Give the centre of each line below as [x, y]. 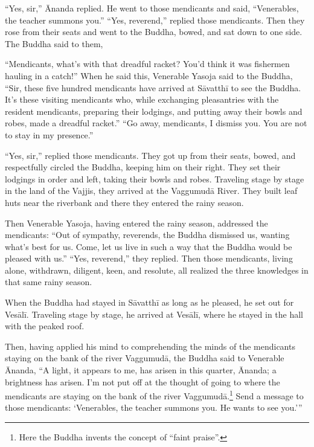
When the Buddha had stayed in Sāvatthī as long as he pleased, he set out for [149, 302]
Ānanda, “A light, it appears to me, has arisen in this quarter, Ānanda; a [141, 370]
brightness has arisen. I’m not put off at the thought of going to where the [143, 381]
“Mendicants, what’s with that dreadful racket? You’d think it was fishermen [147, 64]
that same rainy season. [49, 282]
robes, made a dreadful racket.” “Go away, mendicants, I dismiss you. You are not [156, 123]
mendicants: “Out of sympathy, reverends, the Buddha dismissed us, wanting [147, 235]
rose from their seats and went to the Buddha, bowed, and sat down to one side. [154, 32]
